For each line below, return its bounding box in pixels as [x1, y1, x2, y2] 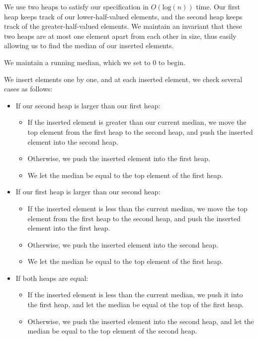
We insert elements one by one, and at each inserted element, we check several [4, 74, 243, 84]
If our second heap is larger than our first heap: [15, 100, 161, 110]
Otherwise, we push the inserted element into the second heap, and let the [27, 316, 254, 326]
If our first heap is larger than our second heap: [15, 186, 161, 197]
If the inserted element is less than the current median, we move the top [27, 203, 248, 213]
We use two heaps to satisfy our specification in [4, 1, 149, 11]
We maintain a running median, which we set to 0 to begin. [4, 57, 185, 67]
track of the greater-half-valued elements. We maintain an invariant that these [4, 21, 242, 31]
